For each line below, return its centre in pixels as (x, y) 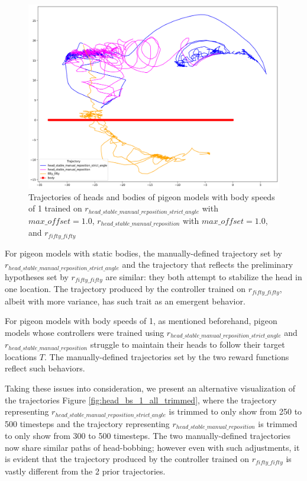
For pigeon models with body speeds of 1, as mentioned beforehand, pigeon (141, 321)
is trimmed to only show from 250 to (235, 411)
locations (21, 356)
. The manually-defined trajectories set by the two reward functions (167, 356)
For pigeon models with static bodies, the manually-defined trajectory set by (143, 253)
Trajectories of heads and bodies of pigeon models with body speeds (152, 196)
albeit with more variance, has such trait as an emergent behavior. (125, 301)
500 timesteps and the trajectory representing (87, 423)
